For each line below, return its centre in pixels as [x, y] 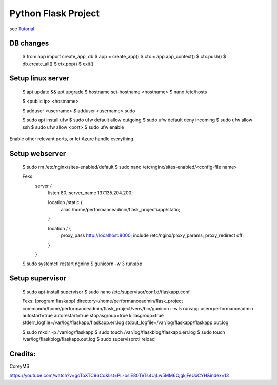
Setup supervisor [38, 279]
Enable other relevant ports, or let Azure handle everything [71, 139]
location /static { [65, 202]
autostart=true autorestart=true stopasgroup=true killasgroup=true [93, 315]
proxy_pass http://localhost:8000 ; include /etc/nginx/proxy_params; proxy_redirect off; [152, 235]
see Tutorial [22, 29]
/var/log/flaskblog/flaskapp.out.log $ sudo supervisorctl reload [88, 339]
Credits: [23, 354]
